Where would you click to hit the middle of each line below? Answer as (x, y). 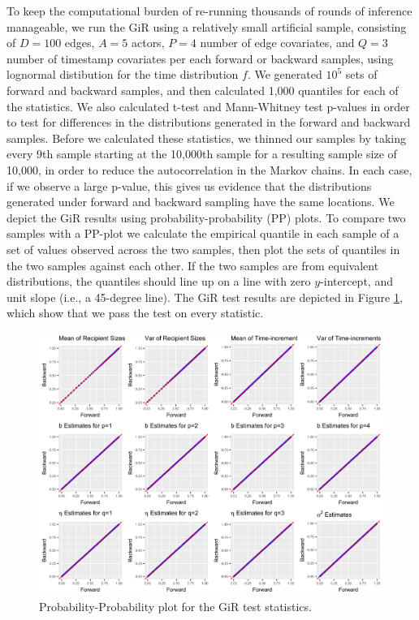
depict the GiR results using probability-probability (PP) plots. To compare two (206, 217)
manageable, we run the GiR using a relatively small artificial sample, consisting (207, 26)
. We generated (285, 74)
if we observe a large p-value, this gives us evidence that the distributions (189, 185)
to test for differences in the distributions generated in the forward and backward (209, 122)
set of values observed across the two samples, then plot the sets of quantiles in (203, 249)
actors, (148, 43)
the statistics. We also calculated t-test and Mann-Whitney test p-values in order (208, 106)
